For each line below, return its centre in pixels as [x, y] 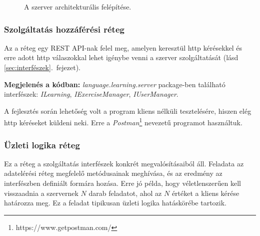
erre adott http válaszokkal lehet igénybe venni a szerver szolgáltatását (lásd [121, 57]
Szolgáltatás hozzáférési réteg [64, 29]
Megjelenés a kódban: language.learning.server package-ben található [115, 84]
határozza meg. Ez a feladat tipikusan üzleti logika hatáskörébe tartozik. [115, 203]
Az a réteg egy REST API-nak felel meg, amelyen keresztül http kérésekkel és [123, 47]
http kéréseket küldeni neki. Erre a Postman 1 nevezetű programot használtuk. [123, 122]
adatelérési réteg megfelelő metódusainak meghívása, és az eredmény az [113, 173]
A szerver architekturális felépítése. [78, 7]
